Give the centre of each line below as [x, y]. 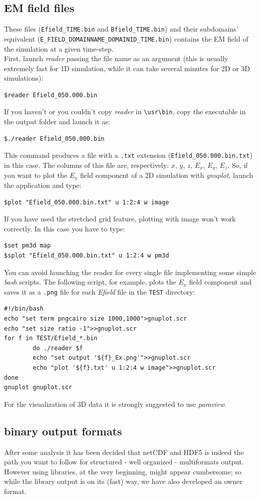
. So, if [238, 165]
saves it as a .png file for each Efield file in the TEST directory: [100, 291]
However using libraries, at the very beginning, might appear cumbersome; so [123, 471]
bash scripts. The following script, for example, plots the [90, 282]
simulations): [24, 78]
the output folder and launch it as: [57, 121]
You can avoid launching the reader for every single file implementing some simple [130, 272]
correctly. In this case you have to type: [65, 228]
